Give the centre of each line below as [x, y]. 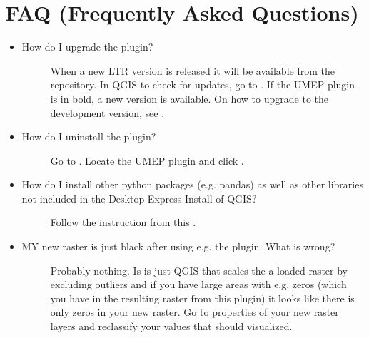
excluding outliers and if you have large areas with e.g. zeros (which [198, 284]
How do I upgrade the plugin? [87, 47]
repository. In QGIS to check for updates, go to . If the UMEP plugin [203, 84]
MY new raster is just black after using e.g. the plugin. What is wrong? [178, 246]
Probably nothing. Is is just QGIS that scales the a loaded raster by [199, 270]
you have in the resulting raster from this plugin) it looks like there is [202, 298]
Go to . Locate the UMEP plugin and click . [147, 160]
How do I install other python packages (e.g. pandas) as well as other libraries [192, 184]
